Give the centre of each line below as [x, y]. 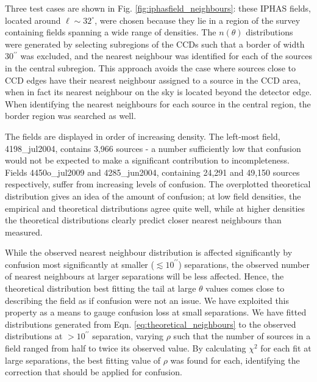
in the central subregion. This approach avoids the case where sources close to [151, 67]
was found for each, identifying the [235, 360]
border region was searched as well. [71, 116]
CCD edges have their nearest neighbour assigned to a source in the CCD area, [153, 80]
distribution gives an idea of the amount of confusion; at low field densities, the [153, 196]
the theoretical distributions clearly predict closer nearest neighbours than [143, 220]
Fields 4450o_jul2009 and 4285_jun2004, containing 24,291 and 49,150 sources [152, 172]
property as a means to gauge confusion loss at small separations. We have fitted [156, 312]
